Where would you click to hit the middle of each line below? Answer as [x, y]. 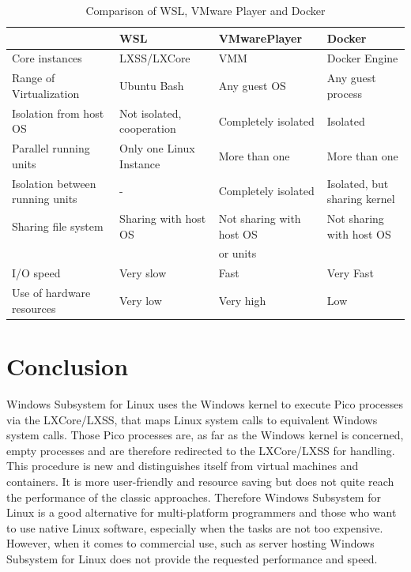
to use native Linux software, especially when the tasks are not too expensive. [195, 527]
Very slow [143, 273]
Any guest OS [252, 86]
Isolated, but [358, 183]
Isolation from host [58, 113]
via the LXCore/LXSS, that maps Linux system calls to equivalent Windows [192, 419]
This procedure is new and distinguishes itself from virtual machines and [183, 466]
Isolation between [54, 183]
